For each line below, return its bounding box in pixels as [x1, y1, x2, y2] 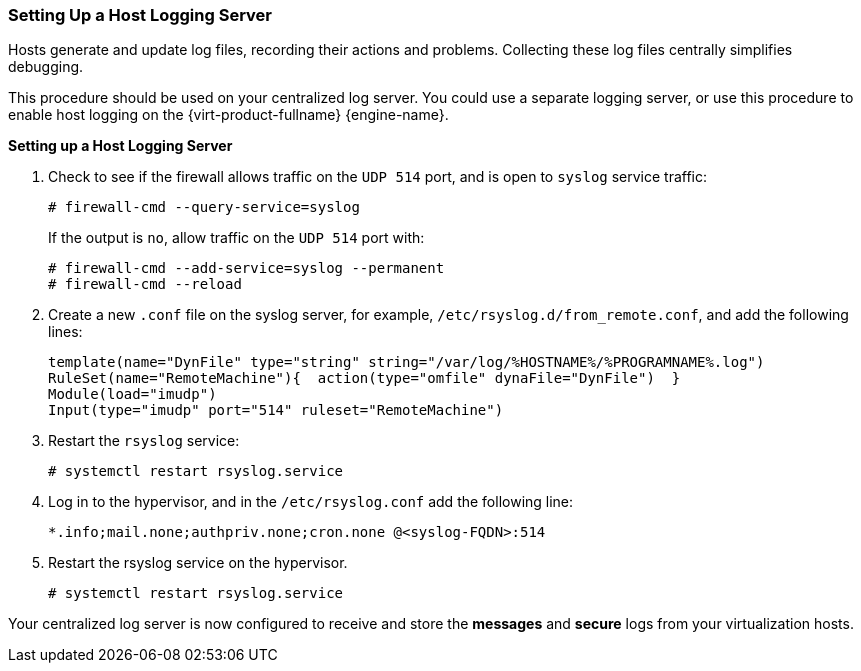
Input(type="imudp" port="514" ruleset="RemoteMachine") [48, 402, 504, 419]
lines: [48, 323, 83, 341]
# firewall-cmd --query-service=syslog [48, 199, 360, 216]
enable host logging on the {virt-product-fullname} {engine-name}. [8, 106, 449, 124]
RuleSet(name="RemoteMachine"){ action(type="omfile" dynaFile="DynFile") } [48, 370, 681, 387]
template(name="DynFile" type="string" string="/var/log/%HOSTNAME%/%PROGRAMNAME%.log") [48, 354, 765, 371]
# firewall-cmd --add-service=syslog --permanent [48, 260, 445, 277]
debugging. [8, 58, 84, 76]
